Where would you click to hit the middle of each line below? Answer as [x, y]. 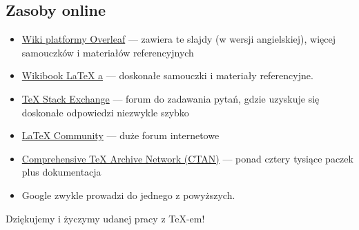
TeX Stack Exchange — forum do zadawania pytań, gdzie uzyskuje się [171, 98]
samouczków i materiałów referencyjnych [108, 52]
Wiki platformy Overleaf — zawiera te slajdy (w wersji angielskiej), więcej [178, 39]
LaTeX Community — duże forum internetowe [120, 135]
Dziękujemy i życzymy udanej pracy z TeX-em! [105, 218]
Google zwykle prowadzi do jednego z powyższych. [128, 195]
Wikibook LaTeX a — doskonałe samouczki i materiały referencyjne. [167, 75]
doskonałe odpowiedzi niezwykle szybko [105, 112]
